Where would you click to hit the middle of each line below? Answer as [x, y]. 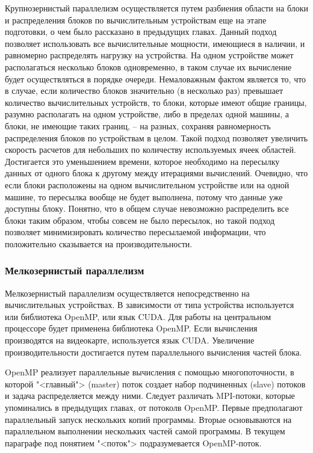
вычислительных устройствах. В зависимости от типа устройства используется [150, 305]
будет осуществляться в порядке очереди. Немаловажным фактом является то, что [156, 79]
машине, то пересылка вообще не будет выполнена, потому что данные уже [144, 196]
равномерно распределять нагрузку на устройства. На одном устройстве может [149, 55]
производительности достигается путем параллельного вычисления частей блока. [153, 352]
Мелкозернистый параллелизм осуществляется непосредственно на [127, 293]
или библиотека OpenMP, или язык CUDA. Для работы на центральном [138, 316]
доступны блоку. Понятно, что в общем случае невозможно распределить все [147, 208]
